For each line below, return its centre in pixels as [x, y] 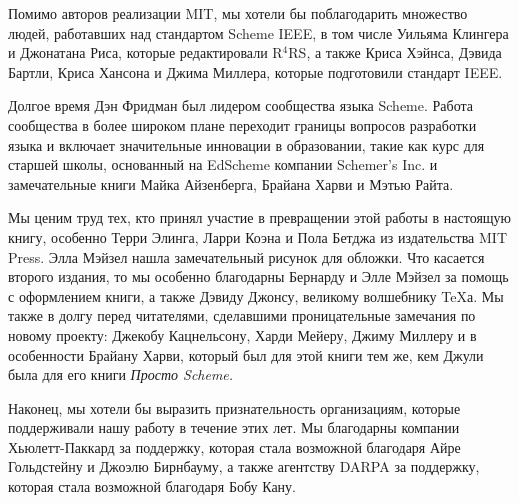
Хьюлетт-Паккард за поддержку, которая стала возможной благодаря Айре [234, 446]
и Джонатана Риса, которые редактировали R [145, 52]
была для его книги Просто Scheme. [121, 374]
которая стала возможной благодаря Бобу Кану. [152, 486]
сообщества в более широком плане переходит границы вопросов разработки [242, 124]
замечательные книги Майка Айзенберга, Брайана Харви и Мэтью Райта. [231, 183]
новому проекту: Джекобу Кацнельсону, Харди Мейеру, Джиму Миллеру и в [242, 334]
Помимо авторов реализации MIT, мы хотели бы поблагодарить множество [238, 13]
